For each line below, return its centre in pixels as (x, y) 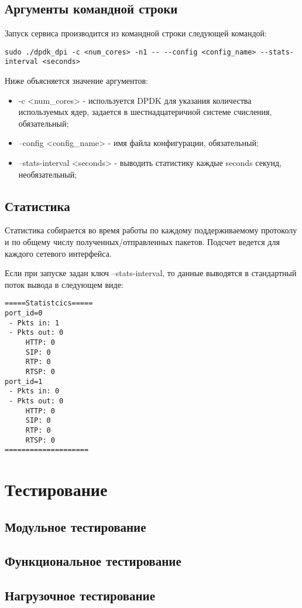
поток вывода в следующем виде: (64, 284)
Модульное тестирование (75, 526)
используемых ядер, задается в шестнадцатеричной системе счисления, (145, 112)
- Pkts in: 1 (34, 323)
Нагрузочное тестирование (80, 595)
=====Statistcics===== (49, 303)
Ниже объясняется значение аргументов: (76, 81)
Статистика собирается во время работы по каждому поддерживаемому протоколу (151, 230)
